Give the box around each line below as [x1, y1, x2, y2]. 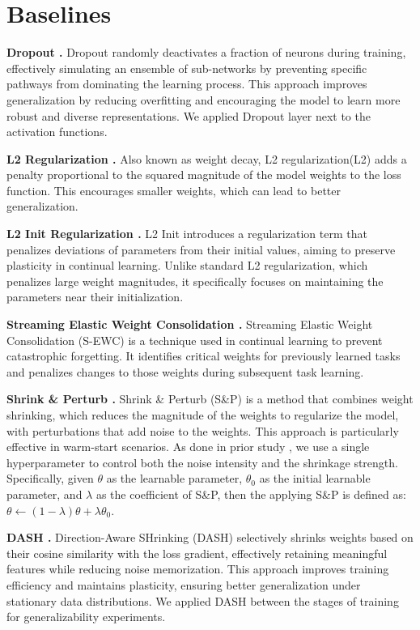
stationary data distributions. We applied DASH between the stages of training [6, 592, 399, 609]
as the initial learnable [259, 470, 371, 487]
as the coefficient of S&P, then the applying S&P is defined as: [95, 485, 406, 502]
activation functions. [6, 123, 108, 140]
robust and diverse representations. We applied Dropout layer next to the [6, 107, 371, 124]
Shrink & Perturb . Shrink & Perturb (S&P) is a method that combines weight [6, 390, 414, 407]
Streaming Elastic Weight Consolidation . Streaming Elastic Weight [6, 316, 373, 333]
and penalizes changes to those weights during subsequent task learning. [6, 363, 364, 380]
